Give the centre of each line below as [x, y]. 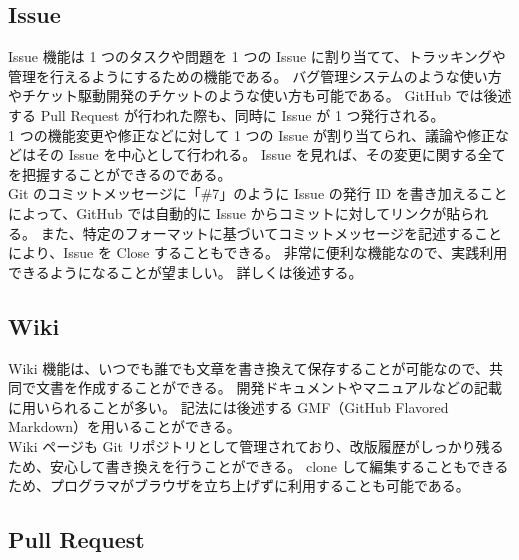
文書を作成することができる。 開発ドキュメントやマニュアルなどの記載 [268, 387]
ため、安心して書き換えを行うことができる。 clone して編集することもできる [258, 465]
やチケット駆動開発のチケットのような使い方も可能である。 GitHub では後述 [260, 95]
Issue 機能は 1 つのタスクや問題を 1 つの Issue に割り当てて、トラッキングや [257, 56]
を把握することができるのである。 [120, 173]
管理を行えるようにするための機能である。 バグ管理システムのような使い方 [255, 75]
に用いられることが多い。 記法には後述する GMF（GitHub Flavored [228, 406]
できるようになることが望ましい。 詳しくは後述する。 [185, 271]
